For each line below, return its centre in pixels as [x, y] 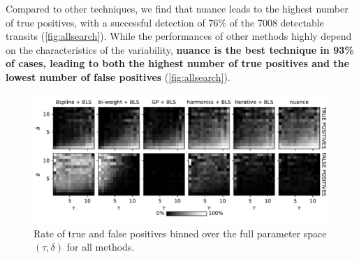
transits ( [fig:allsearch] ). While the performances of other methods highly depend [179, 36]
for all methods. [101, 247]
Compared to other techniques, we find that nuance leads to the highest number [177, 8]
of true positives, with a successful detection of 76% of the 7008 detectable [165, 22]
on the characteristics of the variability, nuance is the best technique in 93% [180, 49]
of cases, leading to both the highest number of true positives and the [177, 63]
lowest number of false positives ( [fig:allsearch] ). [118, 76]
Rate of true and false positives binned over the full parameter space [180, 233]
